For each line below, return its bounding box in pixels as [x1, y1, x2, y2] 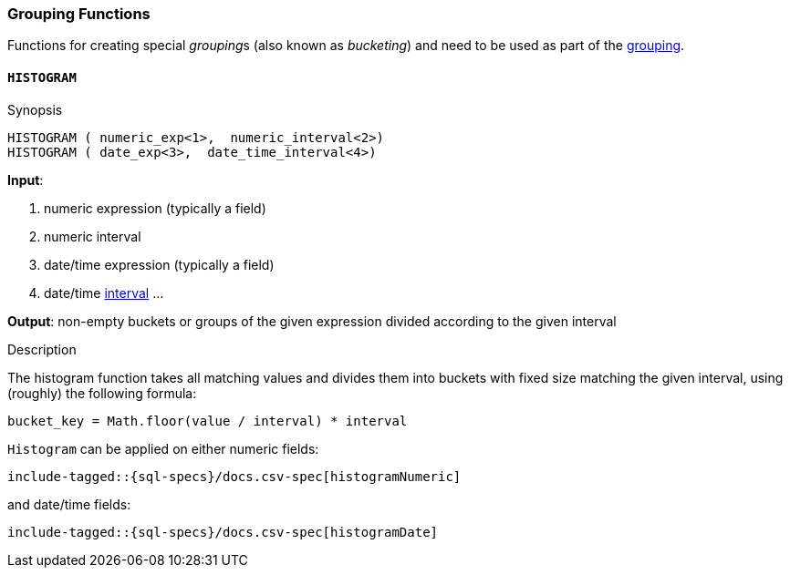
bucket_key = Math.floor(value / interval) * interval [7, 413, 408, 428]
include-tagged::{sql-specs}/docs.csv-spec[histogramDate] [7, 524, 439, 539]
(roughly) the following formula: [7, 385, 197, 401]
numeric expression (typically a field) [44, 200, 266, 216]
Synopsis [7, 101, 63, 118]
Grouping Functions [7, 5, 151, 23]
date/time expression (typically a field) [44, 256, 275, 272]
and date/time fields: [7, 496, 131, 512]
